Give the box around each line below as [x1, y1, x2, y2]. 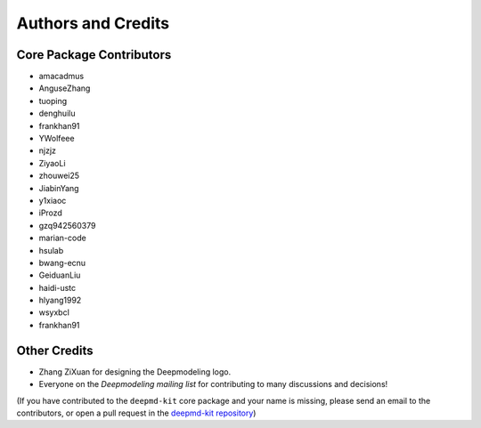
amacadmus [38, 71, 85, 82]
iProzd [38, 207, 62, 218]
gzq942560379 [38, 220, 96, 230]
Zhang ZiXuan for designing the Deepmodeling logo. [38, 366, 232, 377]
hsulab [38, 245, 64, 255]
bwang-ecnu [38, 257, 86, 268]
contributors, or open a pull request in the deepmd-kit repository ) [16, 408, 257, 418]
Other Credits [16, 343, 94, 358]
